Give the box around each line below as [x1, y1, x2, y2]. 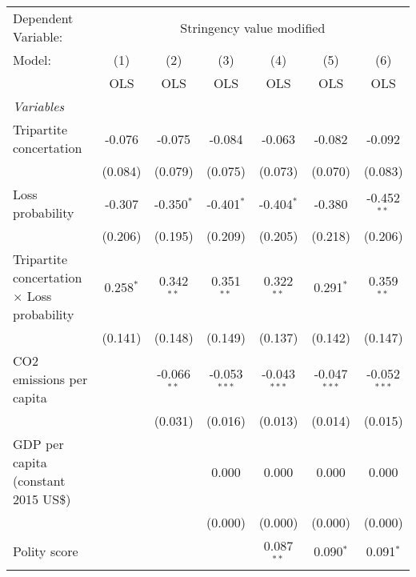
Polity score [13, 542, 78, 561]
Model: [13, 50, 52, 69]
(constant [13, 471, 66, 490]
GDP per [13, 435, 64, 453]
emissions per [13, 370, 88, 388]
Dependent [13, 9, 74, 27]
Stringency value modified [180, 18, 326, 37]
